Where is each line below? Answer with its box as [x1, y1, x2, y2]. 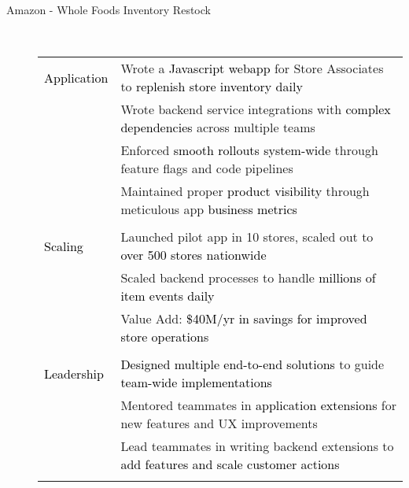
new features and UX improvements [120, 414, 318, 433]
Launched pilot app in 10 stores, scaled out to [120, 227, 374, 246]
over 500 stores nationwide [120, 246, 267, 264]
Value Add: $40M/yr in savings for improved [120, 309, 367, 328]
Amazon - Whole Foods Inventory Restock [6, 2, 211, 17]
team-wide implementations [120, 373, 272, 392]
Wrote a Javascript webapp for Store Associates [120, 59, 384, 78]
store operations [120, 327, 209, 346]
